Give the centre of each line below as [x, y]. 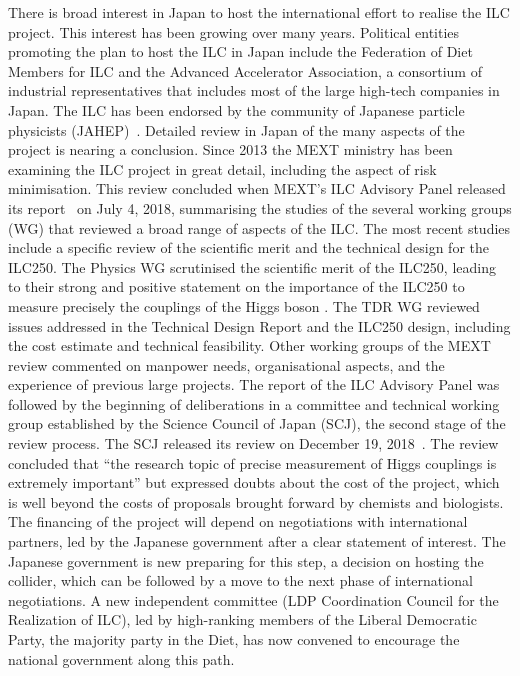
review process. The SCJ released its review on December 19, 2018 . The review [253, 443]
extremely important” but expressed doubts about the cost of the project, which [254, 482]
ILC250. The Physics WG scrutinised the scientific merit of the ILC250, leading [252, 266]
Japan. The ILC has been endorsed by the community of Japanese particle [236, 109]
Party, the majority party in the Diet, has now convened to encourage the [234, 639]
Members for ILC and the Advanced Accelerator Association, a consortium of [245, 70]
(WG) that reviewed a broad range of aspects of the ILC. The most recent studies [259, 227]
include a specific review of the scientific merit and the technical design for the [248, 247]
